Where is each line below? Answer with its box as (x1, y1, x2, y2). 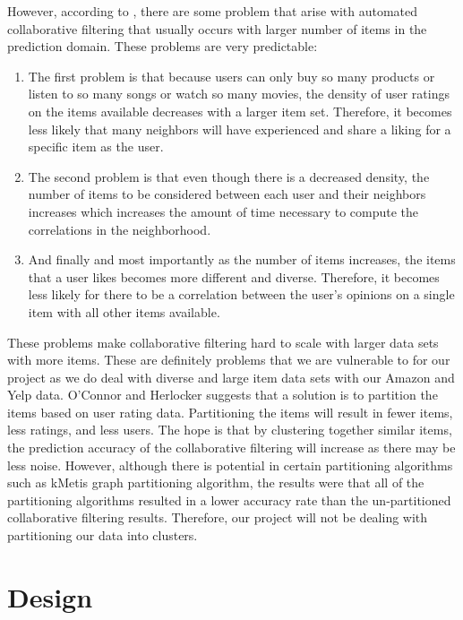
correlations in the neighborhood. (28, 220, 211, 238)
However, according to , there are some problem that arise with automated (7, 2, 418, 20)
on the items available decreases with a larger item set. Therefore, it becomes (28, 101, 452, 120)
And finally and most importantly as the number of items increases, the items (28, 250, 456, 269)
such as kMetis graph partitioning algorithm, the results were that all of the (7, 473, 424, 492)
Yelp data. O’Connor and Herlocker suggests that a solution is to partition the (7, 385, 438, 404)
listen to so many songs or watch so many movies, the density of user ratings (28, 84, 450, 103)
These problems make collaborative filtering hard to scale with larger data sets (7, 332, 439, 351)
